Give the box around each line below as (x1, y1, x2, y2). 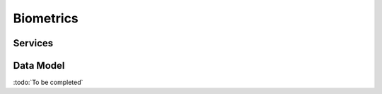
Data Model (13, 60, 65, 72)
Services (13, 37, 54, 49)
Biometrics (13, 11, 79, 26)
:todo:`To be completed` (13, 78, 83, 87)
